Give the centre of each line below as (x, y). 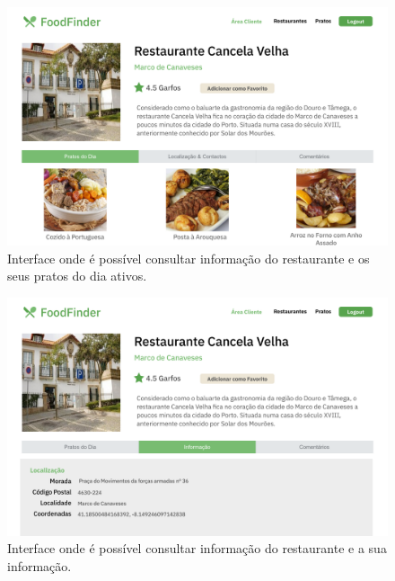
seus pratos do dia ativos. (77, 276)
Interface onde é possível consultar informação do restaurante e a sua (197, 548)
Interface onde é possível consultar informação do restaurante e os (189, 258)
